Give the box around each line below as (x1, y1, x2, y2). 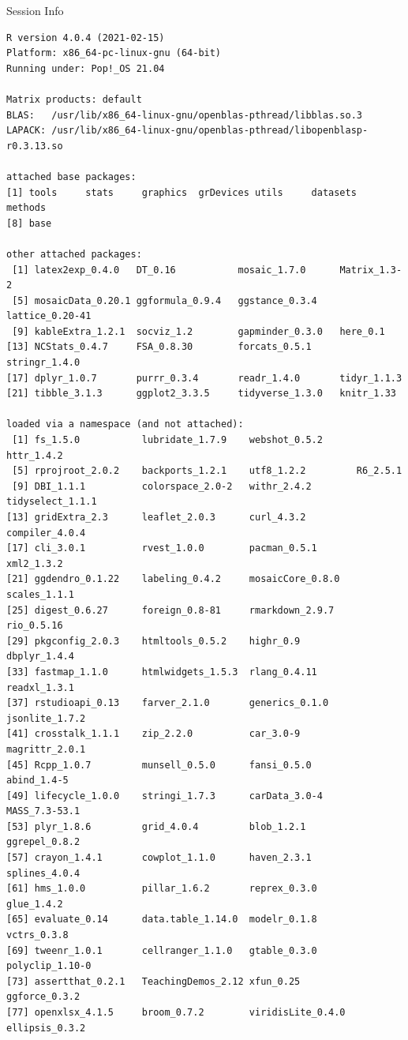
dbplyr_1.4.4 (6, 651, 74, 663)
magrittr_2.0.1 (6, 743, 86, 755)
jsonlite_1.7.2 (6, 712, 86, 724)
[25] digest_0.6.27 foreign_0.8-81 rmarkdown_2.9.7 (6, 604, 335, 616)
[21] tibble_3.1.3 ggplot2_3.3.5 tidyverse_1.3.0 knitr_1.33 (6, 388, 396, 400)
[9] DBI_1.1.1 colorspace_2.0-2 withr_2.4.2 (12, 480, 312, 492)
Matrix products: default (6, 93, 142, 105)
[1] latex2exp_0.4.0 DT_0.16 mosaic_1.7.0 (12, 264, 306, 276)
